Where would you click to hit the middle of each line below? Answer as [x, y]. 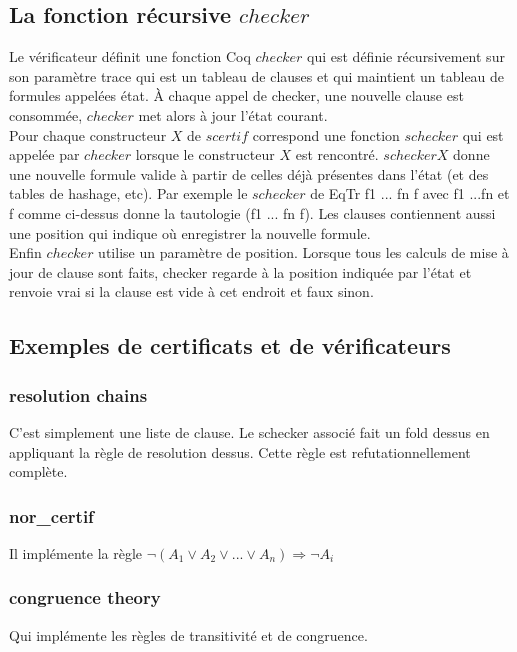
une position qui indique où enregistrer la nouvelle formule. [190, 232]
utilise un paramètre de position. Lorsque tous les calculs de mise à [303, 252]
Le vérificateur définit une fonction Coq [130, 56]
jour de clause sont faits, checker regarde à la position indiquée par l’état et [240, 271]
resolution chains [78, 394]
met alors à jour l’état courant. [233, 114]
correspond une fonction [326, 134]
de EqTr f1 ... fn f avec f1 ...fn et [410, 193]
